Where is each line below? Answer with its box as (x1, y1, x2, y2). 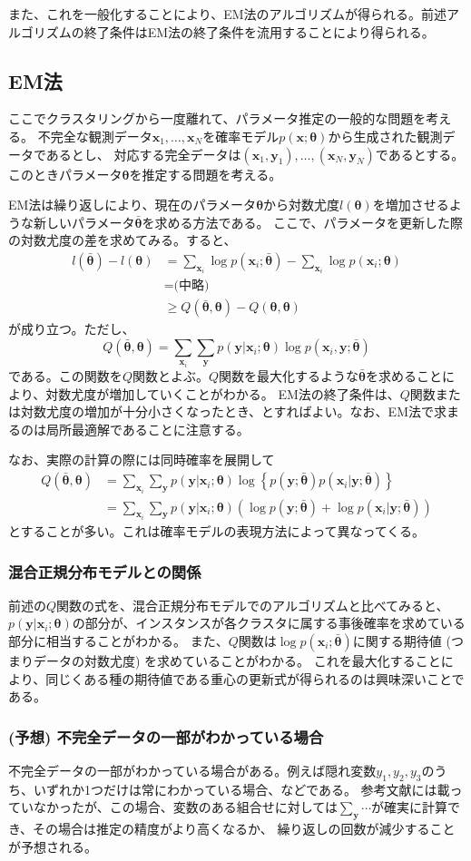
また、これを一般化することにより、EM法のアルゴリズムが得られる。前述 (8, 5, 447, 23)
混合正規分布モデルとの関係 (8, 560, 201, 582)
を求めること (365, 367, 442, 386)
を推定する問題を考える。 (129, 164, 282, 183)
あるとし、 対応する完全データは (45, 144, 241, 163)
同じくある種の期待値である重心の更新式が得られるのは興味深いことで (45, 669, 465, 688)
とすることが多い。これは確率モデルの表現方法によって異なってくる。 (8, 522, 426, 541)
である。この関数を (8, 367, 123, 386)
